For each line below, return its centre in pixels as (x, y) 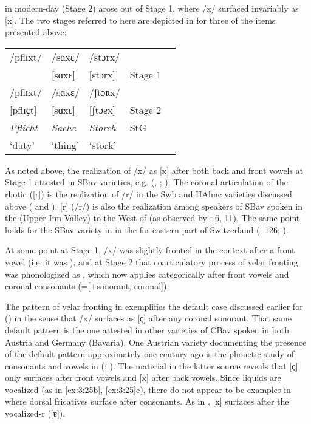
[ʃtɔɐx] (102, 109)
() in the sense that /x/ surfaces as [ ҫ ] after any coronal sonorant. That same (148, 318)
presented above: (36, 32)
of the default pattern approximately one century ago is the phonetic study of (149, 354)
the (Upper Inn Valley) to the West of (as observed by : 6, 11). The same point (152, 218)
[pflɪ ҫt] (23, 109)
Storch (102, 127)
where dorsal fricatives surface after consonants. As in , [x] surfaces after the (147, 401)
